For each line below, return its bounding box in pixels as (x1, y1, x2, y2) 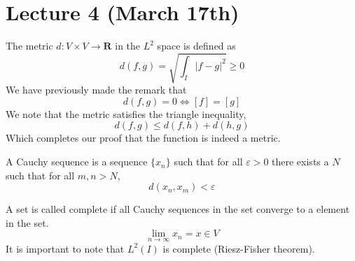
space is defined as (157, 38, 236, 53)
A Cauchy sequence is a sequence (6, 154, 148, 169)
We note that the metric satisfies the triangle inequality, (6, 106, 246, 121)
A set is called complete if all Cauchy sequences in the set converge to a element (6, 202, 350, 216)
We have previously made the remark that (6, 82, 187, 97)
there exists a (272, 154, 329, 169)
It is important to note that (6, 241, 125, 255)
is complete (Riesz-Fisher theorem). (162, 241, 315, 255)
